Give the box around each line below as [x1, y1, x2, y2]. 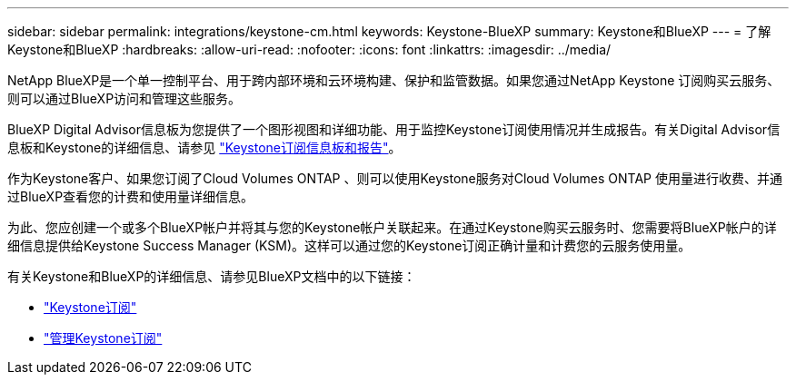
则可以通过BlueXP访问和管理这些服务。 [7, 91, 242, 106]
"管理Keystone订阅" [44, 330, 163, 346]
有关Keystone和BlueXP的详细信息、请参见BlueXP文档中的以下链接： [7, 269, 416, 284]
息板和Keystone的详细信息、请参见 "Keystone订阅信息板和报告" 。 [7, 140, 402, 155]
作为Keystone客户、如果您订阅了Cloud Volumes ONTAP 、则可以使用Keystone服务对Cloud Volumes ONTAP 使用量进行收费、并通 [7, 171, 782, 186]
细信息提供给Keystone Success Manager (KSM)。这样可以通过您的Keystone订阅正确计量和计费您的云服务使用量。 [7, 238, 692, 253]
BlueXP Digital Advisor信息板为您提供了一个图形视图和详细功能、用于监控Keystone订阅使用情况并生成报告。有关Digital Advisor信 [7, 122, 781, 137]
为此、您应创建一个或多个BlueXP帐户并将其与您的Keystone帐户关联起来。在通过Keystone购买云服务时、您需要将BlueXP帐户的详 [7, 220, 777, 235]
